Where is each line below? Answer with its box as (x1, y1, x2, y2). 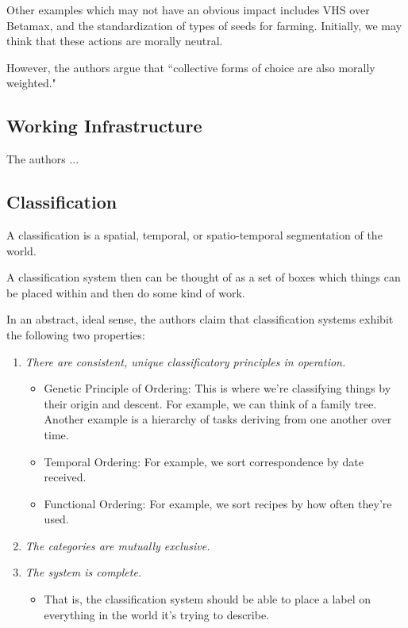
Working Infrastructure (6, 113, 202, 138)
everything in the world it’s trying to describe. (44, 606, 270, 622)
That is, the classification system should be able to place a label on (44, 591, 371, 607)
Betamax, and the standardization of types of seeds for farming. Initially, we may (6, 17, 402, 33)
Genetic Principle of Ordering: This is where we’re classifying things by (44, 380, 391, 396)
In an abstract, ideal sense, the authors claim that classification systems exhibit (6, 311, 394, 327)
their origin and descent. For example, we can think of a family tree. (44, 395, 377, 412)
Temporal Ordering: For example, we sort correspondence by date (44, 453, 364, 469)
